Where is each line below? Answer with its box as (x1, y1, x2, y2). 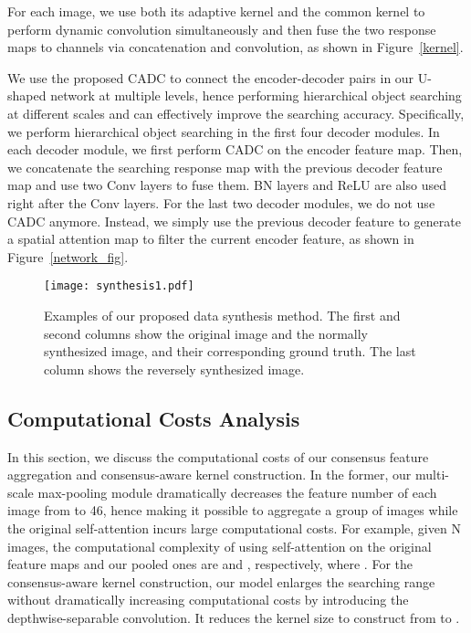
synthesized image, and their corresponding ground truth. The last (44, 342, 416, 361)
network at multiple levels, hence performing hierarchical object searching (50, 86, 462, 105)
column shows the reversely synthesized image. (44, 359, 305, 378)
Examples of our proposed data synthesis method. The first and (44, 305, 401, 324)
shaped (7, 86, 47, 105)
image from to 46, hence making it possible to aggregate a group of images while (7, 501, 458, 520)
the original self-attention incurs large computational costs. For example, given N (7, 518, 461, 537)
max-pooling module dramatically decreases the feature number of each (37, 482, 437, 501)
